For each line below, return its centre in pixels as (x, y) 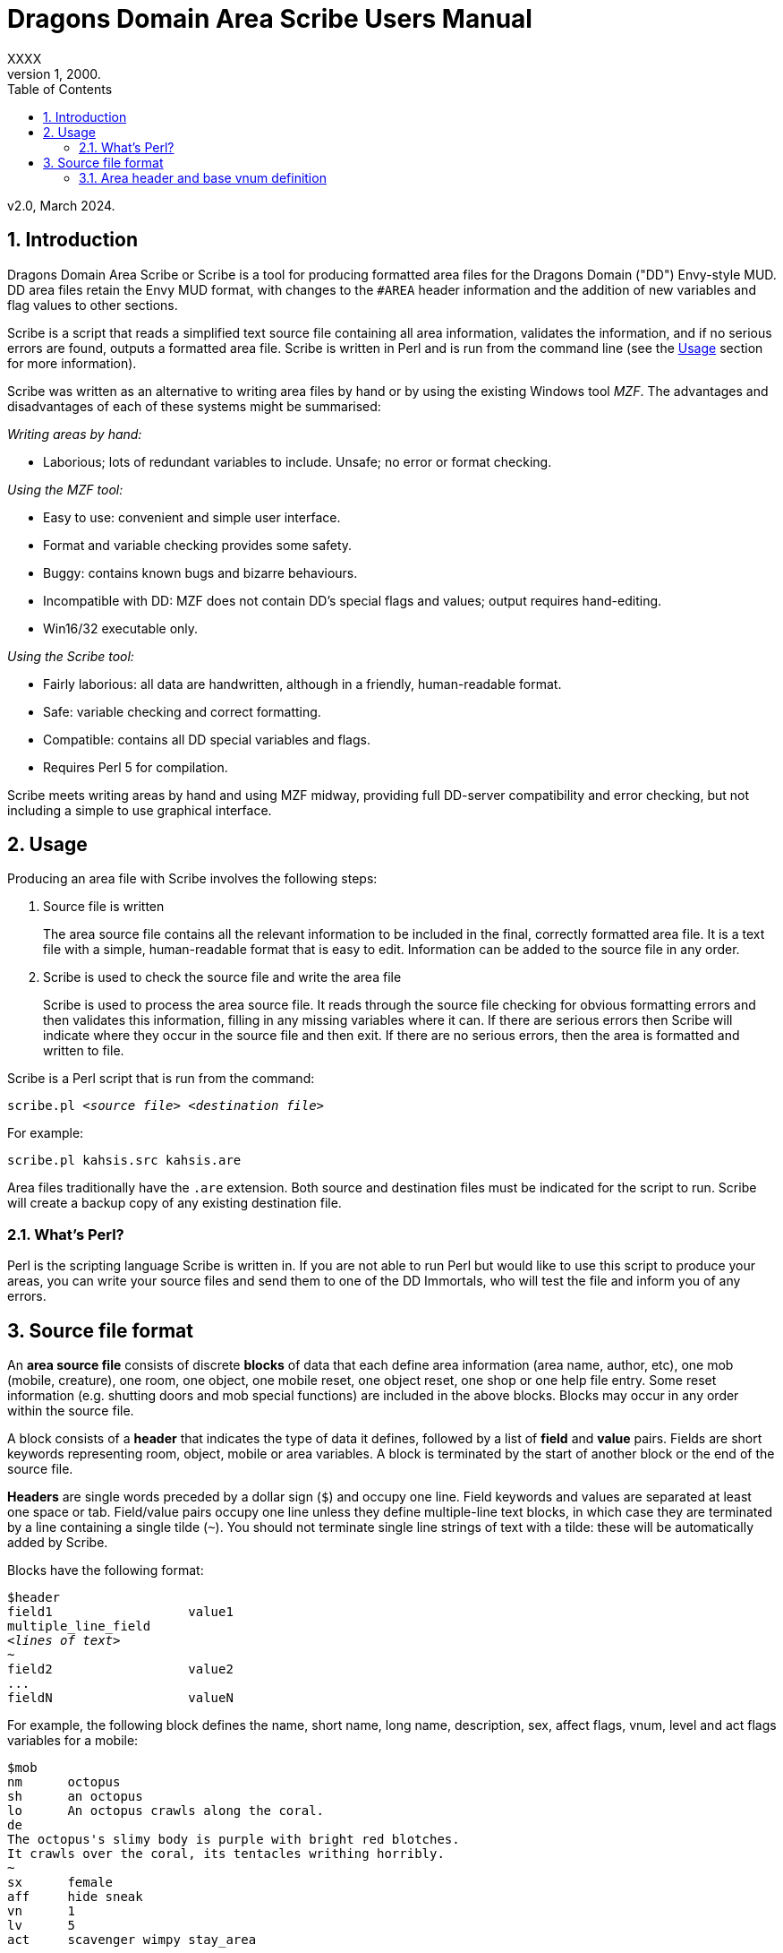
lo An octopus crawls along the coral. (166, 1811)
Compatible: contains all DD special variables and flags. (207, 739)
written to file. (84, 1051)
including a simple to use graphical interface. (140, 810)
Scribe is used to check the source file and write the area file (222, 977)
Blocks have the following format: (106, 1570)
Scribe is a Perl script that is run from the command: (161, 1079)
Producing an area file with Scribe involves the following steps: (192, 879)
